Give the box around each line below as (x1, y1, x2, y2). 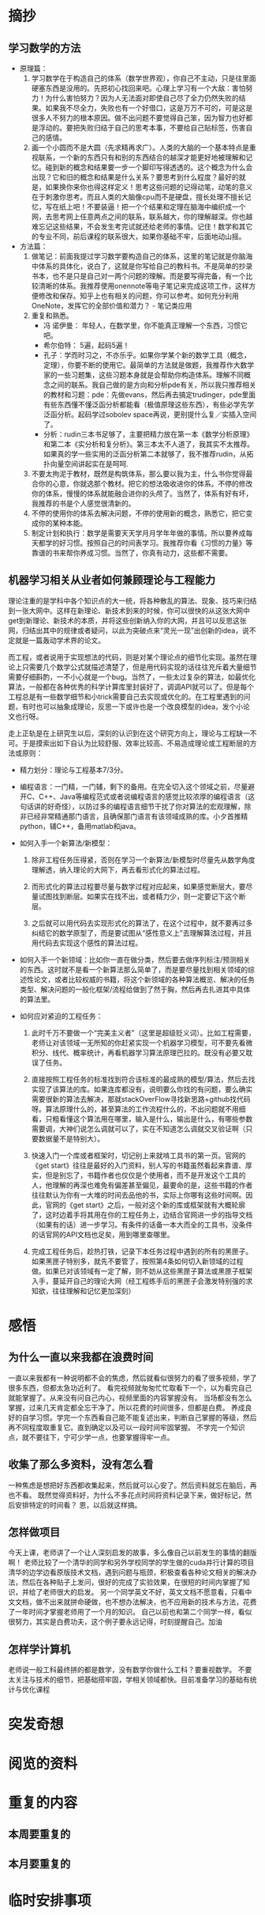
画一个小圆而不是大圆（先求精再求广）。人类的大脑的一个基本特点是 (31, 143, 250, 152)
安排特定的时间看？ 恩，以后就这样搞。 (14, 1500, 142, 1509)
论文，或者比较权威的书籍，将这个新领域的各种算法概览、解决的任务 (33, 975, 255, 984)
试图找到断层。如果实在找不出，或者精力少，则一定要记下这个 (38, 891, 239, 901)
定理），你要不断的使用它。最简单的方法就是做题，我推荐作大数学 (43, 361, 255, 369)
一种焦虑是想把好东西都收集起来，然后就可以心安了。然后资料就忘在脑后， (8, 1480, 250, 1489)
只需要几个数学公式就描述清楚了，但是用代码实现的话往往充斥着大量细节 (21, 662, 257, 672)
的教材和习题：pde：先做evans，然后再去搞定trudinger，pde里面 (43, 390, 256, 399)
